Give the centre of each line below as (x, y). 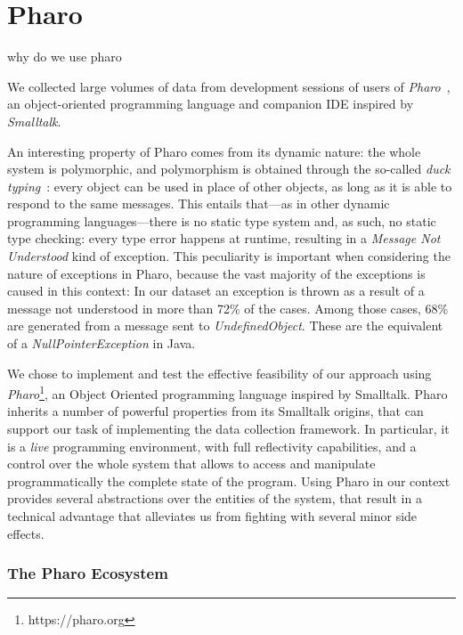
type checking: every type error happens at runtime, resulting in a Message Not (224, 238)
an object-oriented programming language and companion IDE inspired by (211, 104)
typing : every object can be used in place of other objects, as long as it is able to (230, 186)
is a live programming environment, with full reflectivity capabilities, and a (212, 446)
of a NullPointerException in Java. (102, 343)
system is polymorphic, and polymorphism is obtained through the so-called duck (229, 169)
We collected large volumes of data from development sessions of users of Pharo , (229, 86)
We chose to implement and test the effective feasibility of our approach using (219, 373)
